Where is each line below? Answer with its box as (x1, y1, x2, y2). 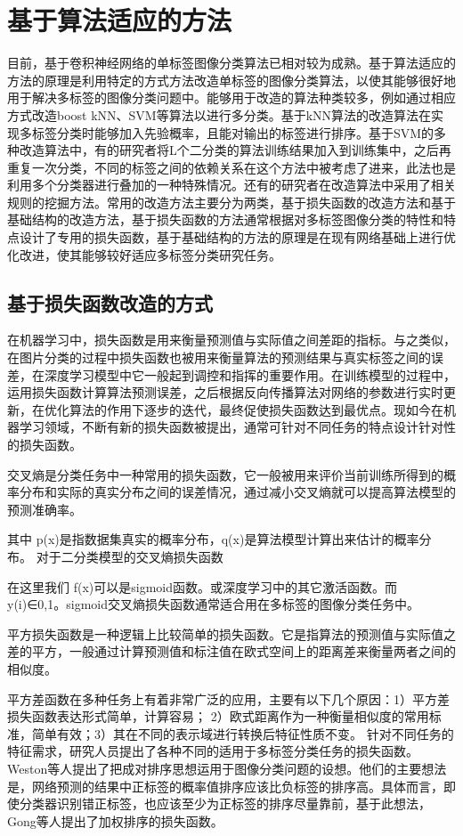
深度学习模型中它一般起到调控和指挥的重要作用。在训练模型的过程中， (44, 365, 456, 384)
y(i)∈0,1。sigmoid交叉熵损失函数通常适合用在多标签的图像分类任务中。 (7, 595, 420, 613)
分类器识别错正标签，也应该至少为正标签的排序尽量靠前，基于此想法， (19, 794, 431, 813)
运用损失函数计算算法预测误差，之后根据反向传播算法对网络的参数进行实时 (7, 383, 443, 402)
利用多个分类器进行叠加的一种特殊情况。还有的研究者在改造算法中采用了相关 (7, 175, 456, 194)
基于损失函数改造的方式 (7, 288, 213, 316)
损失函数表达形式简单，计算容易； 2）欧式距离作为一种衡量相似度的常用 (7, 707, 429, 726)
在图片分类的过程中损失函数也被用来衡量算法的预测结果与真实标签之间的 (7, 348, 431, 367)
